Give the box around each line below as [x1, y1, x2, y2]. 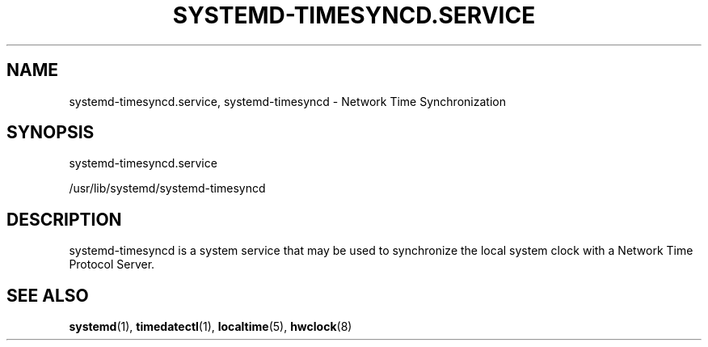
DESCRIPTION [6, 209, 122, 230]
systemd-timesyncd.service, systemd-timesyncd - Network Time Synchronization [69, 94, 506, 108]
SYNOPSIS [6, 122, 95, 143]
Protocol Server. [69, 257, 155, 272]
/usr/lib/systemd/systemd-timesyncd [69, 181, 266, 196]
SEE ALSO [6, 285, 89, 306]
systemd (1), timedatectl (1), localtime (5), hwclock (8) [69, 319, 352, 334]
